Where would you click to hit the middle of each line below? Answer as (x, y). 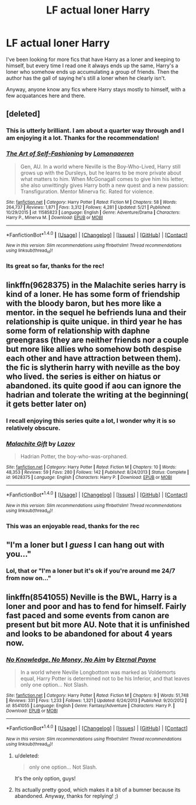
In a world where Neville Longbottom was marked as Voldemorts (98, 672)
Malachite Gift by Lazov (41, 444)
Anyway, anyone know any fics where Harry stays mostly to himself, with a (96, 89)
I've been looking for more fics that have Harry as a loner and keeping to (93, 59)
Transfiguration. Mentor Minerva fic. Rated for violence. (87, 191)
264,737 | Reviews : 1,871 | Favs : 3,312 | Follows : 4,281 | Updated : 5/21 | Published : (89, 207)
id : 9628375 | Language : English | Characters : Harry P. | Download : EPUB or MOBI (89, 478)
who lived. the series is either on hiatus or (83, 376)
